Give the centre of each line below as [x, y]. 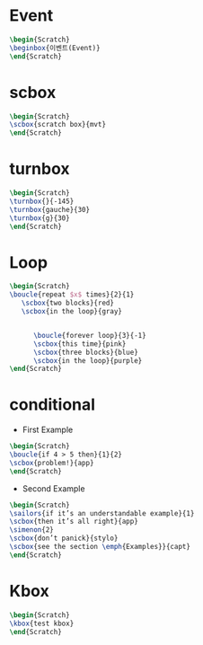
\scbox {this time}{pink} [79, 344]
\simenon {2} [31, 530]
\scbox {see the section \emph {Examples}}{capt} [100, 547]
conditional [53, 405]
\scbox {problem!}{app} [52, 463]
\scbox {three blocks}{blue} [86, 352]
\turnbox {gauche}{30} [50, 209]
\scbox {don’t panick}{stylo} [64, 539]
